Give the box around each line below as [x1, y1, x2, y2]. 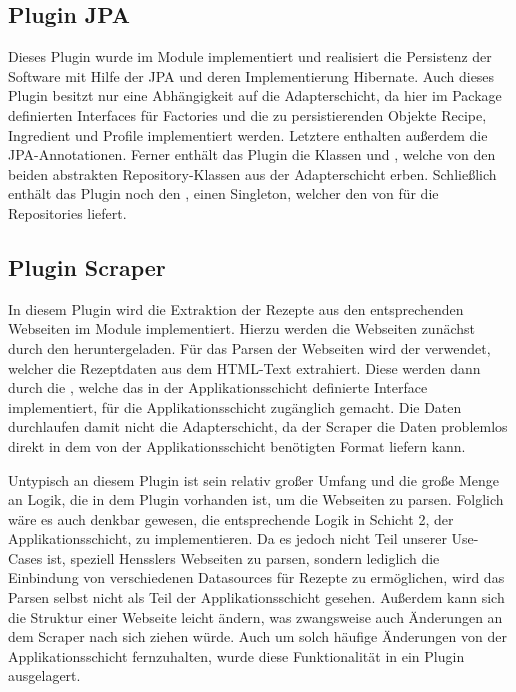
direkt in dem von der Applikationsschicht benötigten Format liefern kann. [8, 435, 466, 456]
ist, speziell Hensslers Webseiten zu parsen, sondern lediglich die [47, 547, 440, 568]
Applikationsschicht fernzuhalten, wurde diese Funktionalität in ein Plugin [8, 645, 465, 666]
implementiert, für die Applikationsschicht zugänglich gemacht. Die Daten [8, 396, 462, 417]
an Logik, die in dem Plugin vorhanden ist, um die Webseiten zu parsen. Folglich [8, 489, 504, 510]
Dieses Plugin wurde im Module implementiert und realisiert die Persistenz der [8, 46, 492, 67]
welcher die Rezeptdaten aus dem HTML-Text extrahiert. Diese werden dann [8, 357, 481, 378]
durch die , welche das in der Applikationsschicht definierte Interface [8, 377, 428, 398]
